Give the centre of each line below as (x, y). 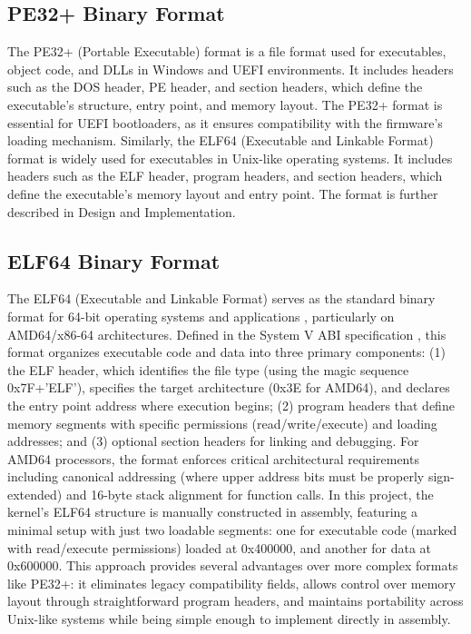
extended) (35, 494)
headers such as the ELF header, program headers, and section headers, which (225, 176)
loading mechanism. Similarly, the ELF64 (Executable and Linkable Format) (221, 140)
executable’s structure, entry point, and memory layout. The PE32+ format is (225, 104)
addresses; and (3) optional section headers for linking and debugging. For (213, 441)
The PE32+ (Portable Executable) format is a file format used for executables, (227, 51)
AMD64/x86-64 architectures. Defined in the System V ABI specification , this (227, 334)
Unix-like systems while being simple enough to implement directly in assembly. (229, 619)
